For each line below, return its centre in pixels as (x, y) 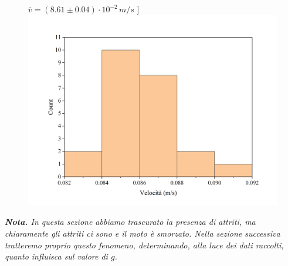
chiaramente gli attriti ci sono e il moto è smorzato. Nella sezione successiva (143, 233)
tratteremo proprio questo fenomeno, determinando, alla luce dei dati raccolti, (144, 245)
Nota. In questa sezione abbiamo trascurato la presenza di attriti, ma (130, 222)
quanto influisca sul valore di (56, 256)
